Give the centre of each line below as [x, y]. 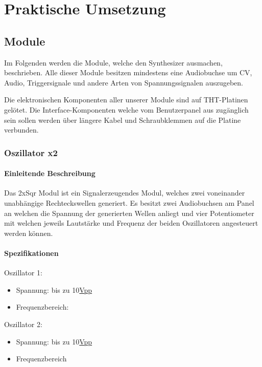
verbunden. [21, 130]
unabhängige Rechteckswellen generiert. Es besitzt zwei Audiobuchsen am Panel [129, 202]
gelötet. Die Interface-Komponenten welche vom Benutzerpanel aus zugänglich [126, 109]
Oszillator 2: [23, 324]
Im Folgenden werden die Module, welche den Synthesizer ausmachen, [113, 62]
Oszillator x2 [31, 152]
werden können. [29, 233]
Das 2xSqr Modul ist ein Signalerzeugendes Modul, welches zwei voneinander [125, 193]
